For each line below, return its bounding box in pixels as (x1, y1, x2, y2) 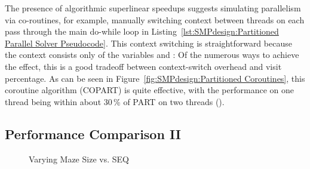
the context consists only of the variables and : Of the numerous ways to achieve (5, 48, 299, 61)
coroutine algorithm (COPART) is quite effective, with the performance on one (5, 84, 294, 96)
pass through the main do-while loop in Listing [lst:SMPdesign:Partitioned (5, 25, 279, 38)
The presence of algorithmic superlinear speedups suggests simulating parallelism (5, 2, 301, 14)
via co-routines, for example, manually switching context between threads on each (5, 13, 305, 26)
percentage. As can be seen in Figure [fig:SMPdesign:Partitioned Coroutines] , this (5, 72, 305, 84)
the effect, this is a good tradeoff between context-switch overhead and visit (5, 60, 282, 72)
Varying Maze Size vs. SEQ (29, 152, 129, 165)
